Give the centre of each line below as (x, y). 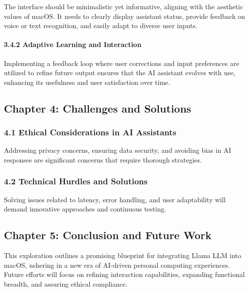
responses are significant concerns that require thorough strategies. (103, 159)
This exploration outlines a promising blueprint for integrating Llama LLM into (123, 255)
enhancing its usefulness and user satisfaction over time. (87, 82)
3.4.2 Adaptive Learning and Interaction (73, 44)
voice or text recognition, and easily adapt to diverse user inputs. (101, 25)
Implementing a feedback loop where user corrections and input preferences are (122, 63)
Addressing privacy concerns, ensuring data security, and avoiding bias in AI (118, 150)
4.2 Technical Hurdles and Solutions (76, 181)
